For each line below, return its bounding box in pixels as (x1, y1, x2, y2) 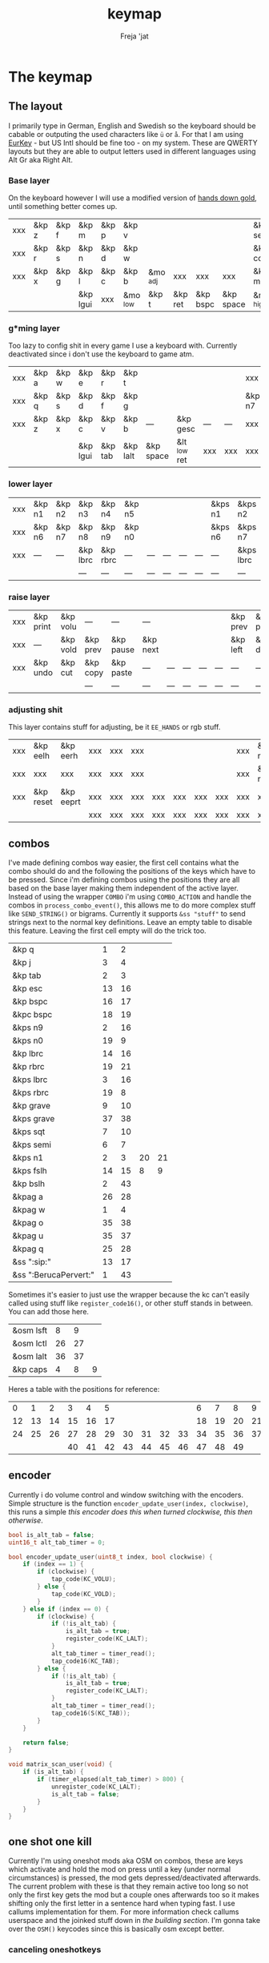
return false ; (22, 1739, 70, 1747)
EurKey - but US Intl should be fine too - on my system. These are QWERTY (8, 138, 258, 147)
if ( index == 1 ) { (22, 1560, 84, 1568)
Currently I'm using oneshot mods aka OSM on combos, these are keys (8, 1856, 243, 1866)
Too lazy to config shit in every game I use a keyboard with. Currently (8, 341, 238, 351)
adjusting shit (8, 704, 63, 715)
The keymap (8, 67, 93, 86)
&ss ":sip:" (12, 1257, 52, 1268)
